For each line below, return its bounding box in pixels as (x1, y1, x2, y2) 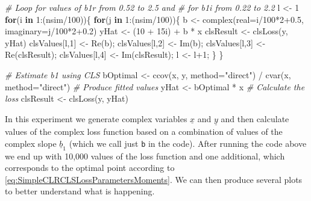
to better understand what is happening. (5, 185, 155, 197)
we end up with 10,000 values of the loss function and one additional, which (5, 149, 285, 162)
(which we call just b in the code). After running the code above (69, 137, 307, 149)
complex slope (5, 137, 57, 149)
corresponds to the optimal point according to (5, 161, 175, 174)
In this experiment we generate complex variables (5, 112, 187, 125)
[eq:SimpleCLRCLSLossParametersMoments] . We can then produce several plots (5, 173, 303, 185)
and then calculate (221, 112, 289, 125)
